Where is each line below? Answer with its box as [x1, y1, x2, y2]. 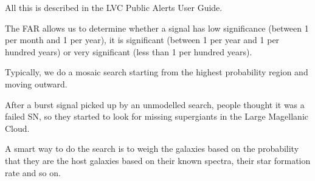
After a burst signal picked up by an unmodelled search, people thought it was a [5, 98, 305, 111]
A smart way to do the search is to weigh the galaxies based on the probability [5, 142, 299, 155]
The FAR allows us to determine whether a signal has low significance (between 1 [5, 21, 309, 34]
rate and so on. [5, 166, 61, 179]
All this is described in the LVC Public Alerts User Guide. [5, 1, 223, 13]
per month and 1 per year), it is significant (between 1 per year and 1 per [5, 33, 280, 46]
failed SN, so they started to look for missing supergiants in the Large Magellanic [5, 110, 308, 123]
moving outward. [5, 77, 67, 90]
